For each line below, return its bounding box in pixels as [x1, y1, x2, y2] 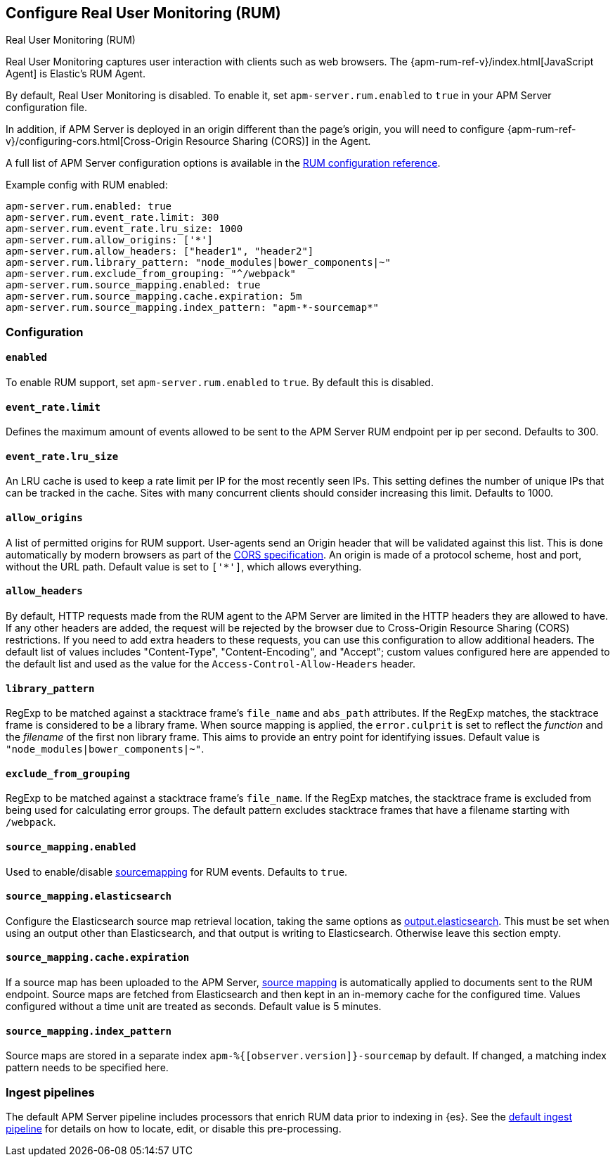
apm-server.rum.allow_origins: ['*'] [6, 234, 214, 246]
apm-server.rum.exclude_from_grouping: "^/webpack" [6, 268, 297, 280]
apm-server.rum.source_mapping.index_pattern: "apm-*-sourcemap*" [6, 302, 380, 314]
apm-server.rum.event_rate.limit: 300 [6, 212, 219, 224]
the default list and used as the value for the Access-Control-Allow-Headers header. [6, 657, 416, 670]
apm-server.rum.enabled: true [6, 200, 172, 212]
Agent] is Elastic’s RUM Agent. [6, 68, 145, 80]
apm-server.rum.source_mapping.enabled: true [6, 279, 261, 291]
